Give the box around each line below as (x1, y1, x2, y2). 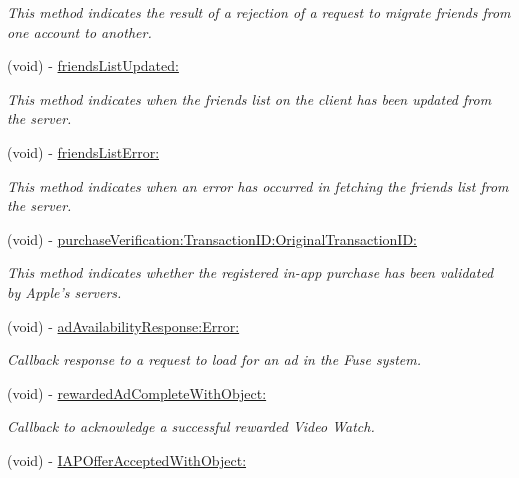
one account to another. (7, 21, 152, 42)
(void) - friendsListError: (7, 141, 160, 162)
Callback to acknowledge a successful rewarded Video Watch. (7, 416, 375, 437)
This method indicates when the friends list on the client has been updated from (7, 88, 492, 109)
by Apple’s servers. (7, 281, 122, 302)
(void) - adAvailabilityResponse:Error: (7, 315, 240, 336)
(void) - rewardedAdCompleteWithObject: (7, 382, 267, 403)
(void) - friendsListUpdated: (7, 55, 179, 76)
